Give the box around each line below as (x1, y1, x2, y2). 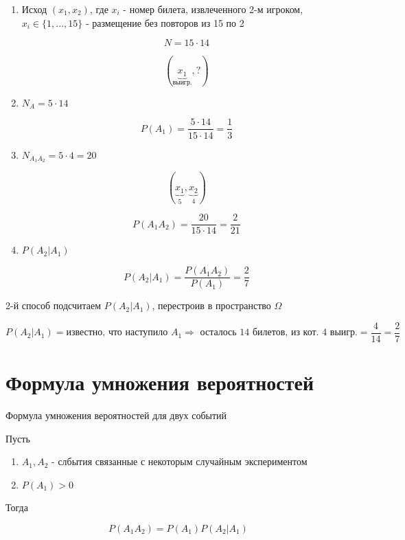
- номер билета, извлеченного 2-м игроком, (123, 2, 303, 16)
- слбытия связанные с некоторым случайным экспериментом (51, 454, 308, 469)
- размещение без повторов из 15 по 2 (85, 15, 244, 30)
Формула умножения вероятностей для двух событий (5, 408, 227, 423)
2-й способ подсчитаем (5, 298, 102, 313)
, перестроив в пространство (152, 298, 271, 313)
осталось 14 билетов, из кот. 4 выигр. (200, 328, 358, 338)
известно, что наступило (66, 328, 168, 338)
